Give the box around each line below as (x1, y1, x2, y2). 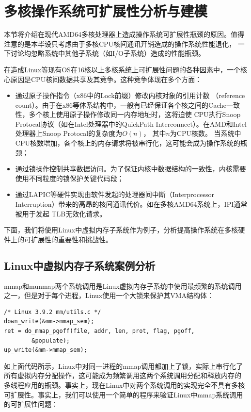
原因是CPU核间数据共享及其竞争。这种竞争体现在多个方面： (10, 74, 202, 84)
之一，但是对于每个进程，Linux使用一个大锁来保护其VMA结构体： (4, 290, 214, 300)
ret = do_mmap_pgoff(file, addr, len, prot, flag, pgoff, (4, 327, 195, 334)
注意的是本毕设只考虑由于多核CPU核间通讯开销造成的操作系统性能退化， (4, 38, 236, 49)
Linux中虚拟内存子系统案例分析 (4, 258, 156, 273)
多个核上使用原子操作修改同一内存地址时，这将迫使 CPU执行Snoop (29, 109, 241, 119)
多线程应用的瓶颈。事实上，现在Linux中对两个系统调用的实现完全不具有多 (4, 379, 238, 390)
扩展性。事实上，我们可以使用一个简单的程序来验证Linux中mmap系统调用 (10, 389, 243, 399)
